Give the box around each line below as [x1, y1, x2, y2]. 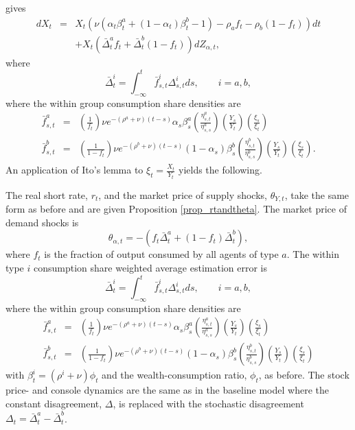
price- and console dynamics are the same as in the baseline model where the [5, 383, 329, 397]
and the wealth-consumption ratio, [102, 368, 247, 382]
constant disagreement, [5, 396, 102, 411]
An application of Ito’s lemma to [5, 163, 144, 177]
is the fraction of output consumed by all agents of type [44, 247, 279, 261]
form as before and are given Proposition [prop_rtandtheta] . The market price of [5, 202, 347, 216]
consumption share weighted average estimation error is [34, 260, 267, 274]
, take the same [284, 187, 350, 202]
